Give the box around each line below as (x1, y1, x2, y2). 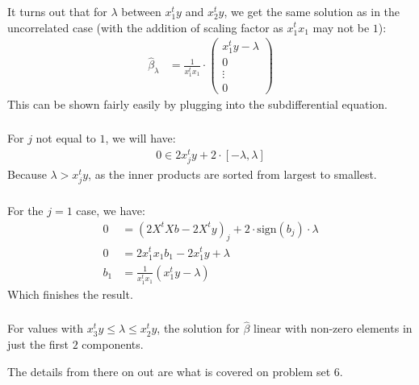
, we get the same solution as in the (224, 2, 400, 19)
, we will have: (105, 130, 176, 147)
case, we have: (76, 202, 145, 219)
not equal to (36, 130, 96, 147)
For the (7, 202, 44, 219)
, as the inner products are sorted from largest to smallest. (88, 165, 377, 182)
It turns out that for (7, 2, 107, 19)
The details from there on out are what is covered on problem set (7, 362, 331, 379)
